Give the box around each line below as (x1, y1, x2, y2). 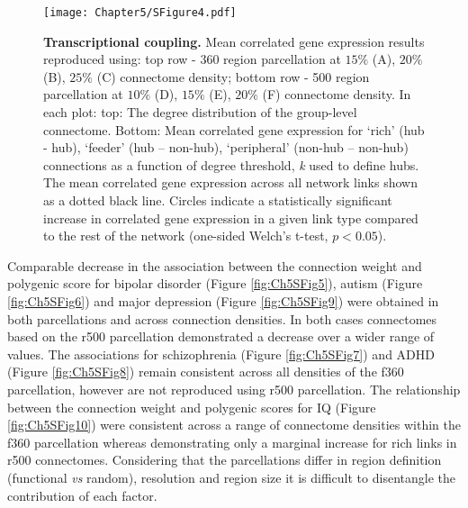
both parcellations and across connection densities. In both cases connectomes (7, 309, 437, 328)
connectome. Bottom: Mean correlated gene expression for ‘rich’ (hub (43, 120, 425, 139)
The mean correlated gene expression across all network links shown (43, 173, 418, 192)
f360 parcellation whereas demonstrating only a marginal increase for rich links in (7, 432, 457, 451)
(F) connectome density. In (262, 85, 411, 104)
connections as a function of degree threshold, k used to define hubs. (43, 155, 419, 174)
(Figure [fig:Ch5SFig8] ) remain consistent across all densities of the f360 (7, 362, 404, 381)
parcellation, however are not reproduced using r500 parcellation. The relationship (7, 379, 461, 398)
